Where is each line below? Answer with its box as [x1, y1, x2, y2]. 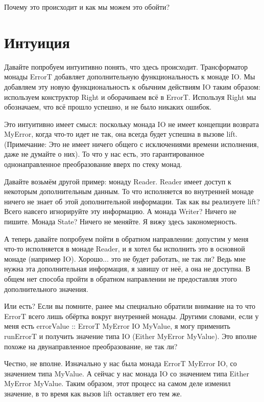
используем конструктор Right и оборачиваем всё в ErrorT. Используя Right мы [4, 91, 256, 102]
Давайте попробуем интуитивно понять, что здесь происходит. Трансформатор [4, 61, 248, 72]
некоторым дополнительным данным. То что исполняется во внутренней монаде [4, 186, 254, 197]
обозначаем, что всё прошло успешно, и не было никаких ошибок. [4, 101, 212, 112]
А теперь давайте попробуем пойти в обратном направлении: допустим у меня [4, 233, 249, 244]
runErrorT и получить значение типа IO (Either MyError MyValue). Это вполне [4, 330, 257, 341]
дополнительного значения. [4, 283, 88, 294]
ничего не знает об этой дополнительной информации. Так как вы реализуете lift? [4, 196, 260, 206]
